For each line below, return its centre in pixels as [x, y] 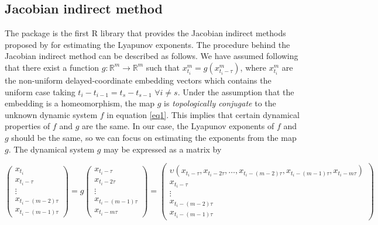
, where [253, 67]
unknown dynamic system [51, 114]
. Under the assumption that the [236, 91]
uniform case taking [40, 91]
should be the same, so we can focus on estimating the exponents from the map [154, 137]
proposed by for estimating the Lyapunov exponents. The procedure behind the [147, 44]
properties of [28, 126]
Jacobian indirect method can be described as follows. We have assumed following [152, 56]
